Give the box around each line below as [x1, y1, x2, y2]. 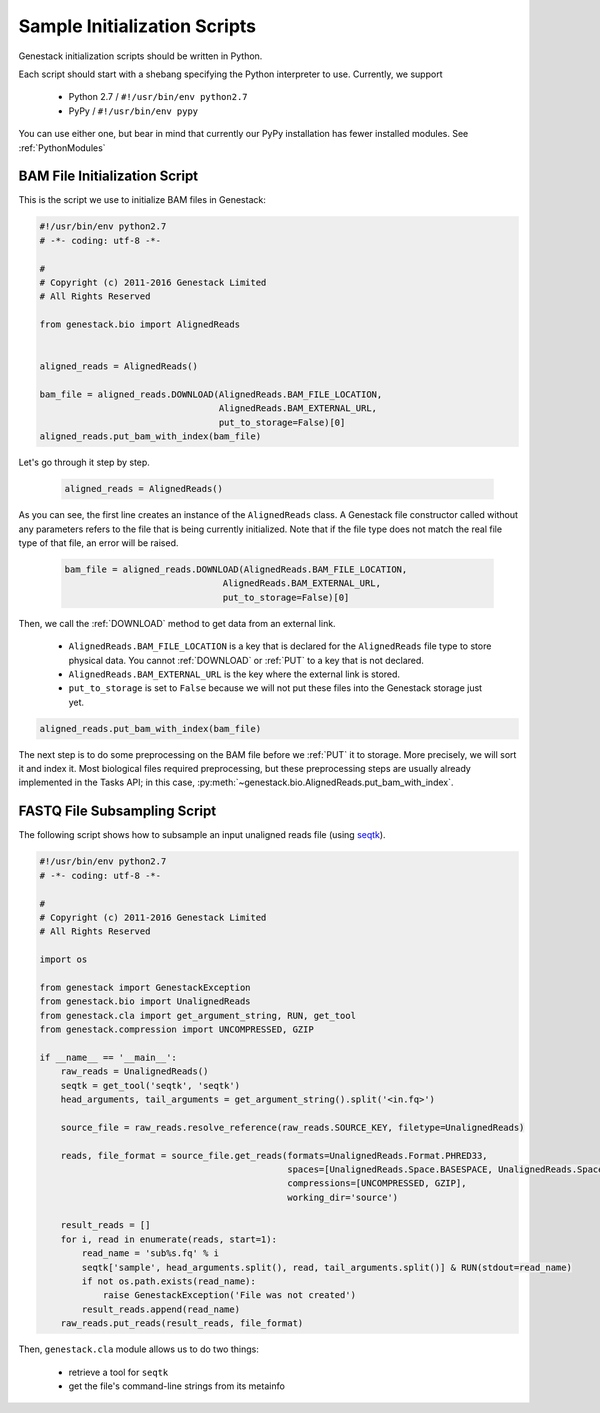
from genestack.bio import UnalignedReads [39, 996, 251, 1007]
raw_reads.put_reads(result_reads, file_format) [60, 1318, 304, 1329]
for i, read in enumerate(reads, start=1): [60, 1233, 277, 1245]
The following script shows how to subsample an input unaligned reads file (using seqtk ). [18, 829, 386, 841]
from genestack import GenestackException [39, 981, 251, 993]
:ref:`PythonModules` [18, 141, 106, 154]
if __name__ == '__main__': [39, 1051, 177, 1063]
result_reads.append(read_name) [81, 1303, 240, 1315]
